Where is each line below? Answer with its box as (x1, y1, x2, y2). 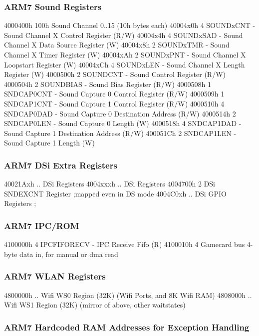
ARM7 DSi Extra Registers (4, 158, 117, 171)
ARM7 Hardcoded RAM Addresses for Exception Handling (4, 320, 250, 333)
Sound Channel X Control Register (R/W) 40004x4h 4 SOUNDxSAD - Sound (4, 29, 243, 40)
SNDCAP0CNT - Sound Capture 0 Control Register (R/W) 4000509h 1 (4, 88, 225, 99)
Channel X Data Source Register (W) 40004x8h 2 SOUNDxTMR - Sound (4, 39, 230, 50)
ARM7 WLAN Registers (4, 270, 106, 282)
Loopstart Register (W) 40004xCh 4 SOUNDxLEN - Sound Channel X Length (4, 59, 245, 69)
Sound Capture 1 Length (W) (4, 137, 95, 148)
